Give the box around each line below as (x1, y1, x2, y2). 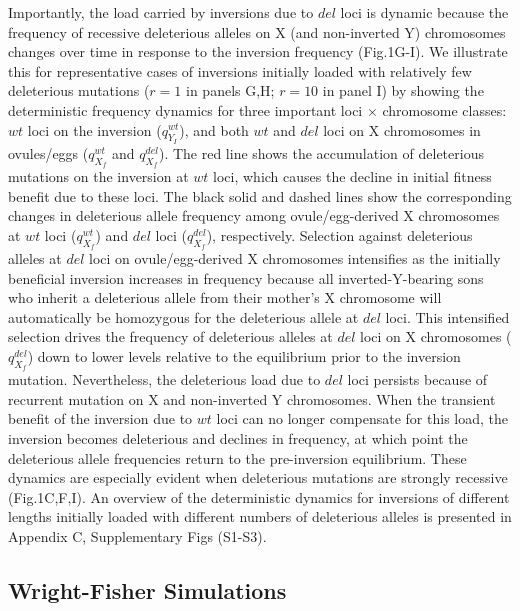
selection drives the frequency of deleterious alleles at (8, 326, 333, 347)
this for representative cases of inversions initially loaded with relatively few (8, 60, 472, 81)
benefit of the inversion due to (8, 408, 193, 429)
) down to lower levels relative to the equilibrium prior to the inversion (27, 345, 461, 366)
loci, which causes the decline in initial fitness (213, 165, 492, 186)
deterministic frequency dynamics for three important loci (8, 99, 363, 120)
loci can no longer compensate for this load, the (216, 408, 508, 429)
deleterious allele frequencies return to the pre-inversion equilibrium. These (8, 447, 467, 468)
